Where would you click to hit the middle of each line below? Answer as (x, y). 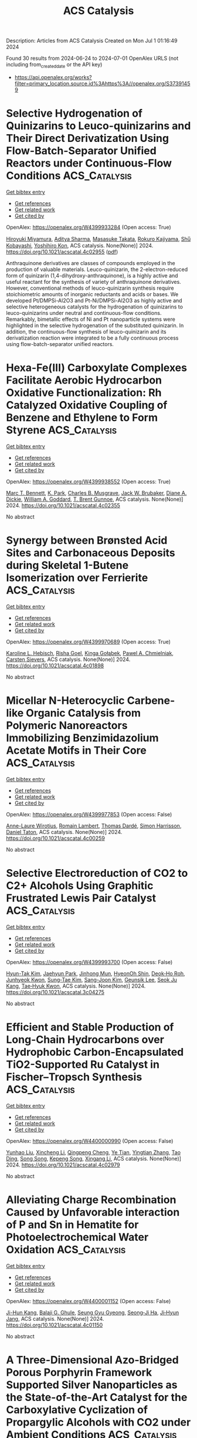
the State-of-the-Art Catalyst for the (97, 1397)
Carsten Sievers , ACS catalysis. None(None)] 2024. (68, 659)
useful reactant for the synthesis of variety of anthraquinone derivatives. (94, 282)
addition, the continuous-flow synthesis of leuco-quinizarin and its (86, 331)
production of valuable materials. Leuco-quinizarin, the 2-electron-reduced (97, 269)
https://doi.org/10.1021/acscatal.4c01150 (55, 1325)
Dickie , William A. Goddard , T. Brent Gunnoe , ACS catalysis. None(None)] (95, 499)
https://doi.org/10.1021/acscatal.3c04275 (55, 992)
